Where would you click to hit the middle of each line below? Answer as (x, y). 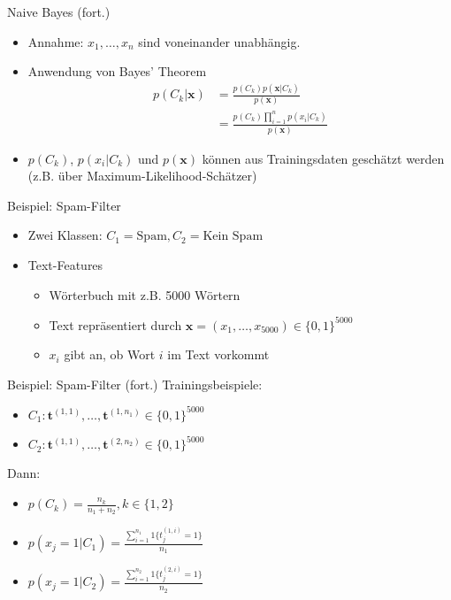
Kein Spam (233, 237)
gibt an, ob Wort (110, 354)
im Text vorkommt (218, 354)
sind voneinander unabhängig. (219, 41)
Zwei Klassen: (65, 235)
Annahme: (56, 41)
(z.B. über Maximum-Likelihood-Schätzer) (142, 176)
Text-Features (65, 264)
